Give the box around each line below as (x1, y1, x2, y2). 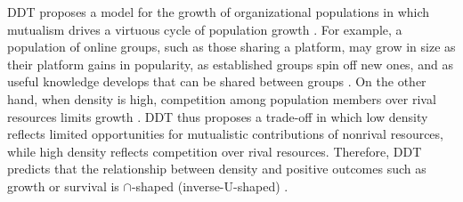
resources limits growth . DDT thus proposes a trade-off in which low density (7, 107, 428, 125)
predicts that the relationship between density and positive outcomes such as (7, 159, 426, 178)
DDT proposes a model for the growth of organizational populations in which (7, 3, 430, 20)
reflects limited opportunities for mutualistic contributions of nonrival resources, (7, 125, 443, 143)
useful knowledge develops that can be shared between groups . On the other (7, 72, 426, 91)
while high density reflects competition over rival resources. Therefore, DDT (7, 141, 422, 160)
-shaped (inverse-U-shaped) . (131, 176, 288, 195)
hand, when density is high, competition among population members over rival (7, 89, 436, 108)
